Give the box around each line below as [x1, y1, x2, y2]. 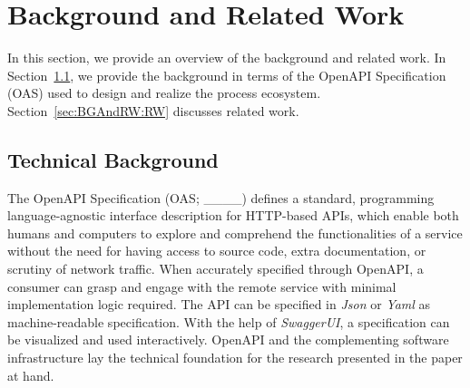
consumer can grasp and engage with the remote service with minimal [7, 276, 397, 296]
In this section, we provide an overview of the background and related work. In [7, 48, 446, 67]
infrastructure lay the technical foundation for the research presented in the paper [7, 348, 463, 367]
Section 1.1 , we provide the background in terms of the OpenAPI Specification [7, 65, 446, 84]
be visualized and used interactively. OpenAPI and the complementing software [7, 330, 449, 349]
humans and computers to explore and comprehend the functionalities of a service [7, 223, 463, 242]
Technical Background [7, 145, 219, 173]
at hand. [7, 365, 54, 384]
